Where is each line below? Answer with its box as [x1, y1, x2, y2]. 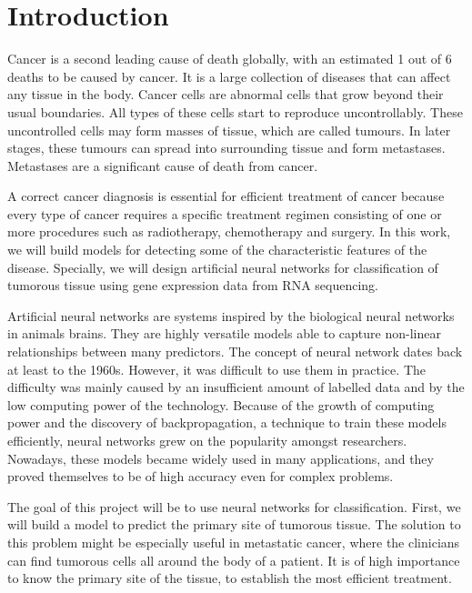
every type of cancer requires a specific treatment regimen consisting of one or [7, 204, 442, 223]
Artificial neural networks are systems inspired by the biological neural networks [7, 306, 455, 325]
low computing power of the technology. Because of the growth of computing [7, 395, 435, 414]
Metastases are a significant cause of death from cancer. [7, 156, 318, 175]
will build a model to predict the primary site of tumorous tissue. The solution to [7, 515, 461, 534]
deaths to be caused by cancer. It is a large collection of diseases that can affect [7, 66, 451, 85]
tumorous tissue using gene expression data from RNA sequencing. [7, 276, 379, 295]
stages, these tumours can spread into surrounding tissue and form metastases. [7, 138, 446, 157]
